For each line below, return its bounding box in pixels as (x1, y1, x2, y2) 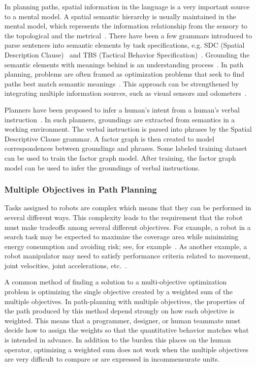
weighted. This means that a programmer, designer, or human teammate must (4, 315, 241, 325)
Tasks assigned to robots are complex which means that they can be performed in (4, 202, 252, 213)
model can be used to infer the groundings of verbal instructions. (4, 162, 200, 172)
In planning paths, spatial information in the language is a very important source (4, 1, 250, 11)
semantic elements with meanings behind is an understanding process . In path (4, 59, 244, 69)
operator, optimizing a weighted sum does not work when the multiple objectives (4, 344, 249, 354)
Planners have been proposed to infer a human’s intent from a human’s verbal (4, 104, 240, 114)
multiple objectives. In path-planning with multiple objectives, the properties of (4, 296, 245, 306)
